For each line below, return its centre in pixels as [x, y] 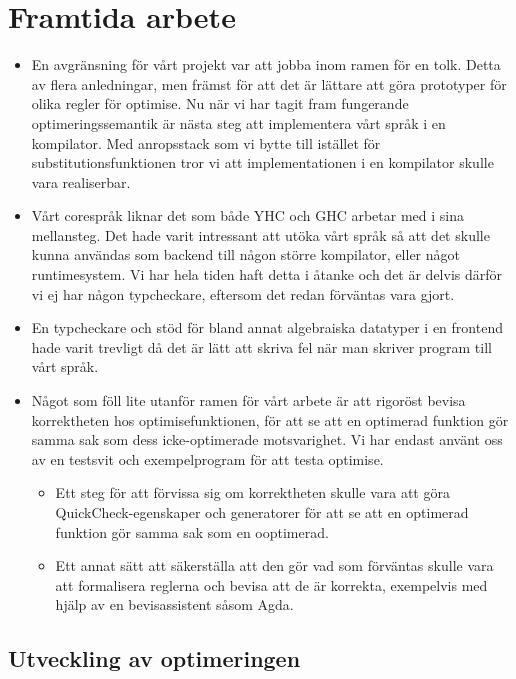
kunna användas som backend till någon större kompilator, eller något [245, 254]
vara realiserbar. [81, 181]
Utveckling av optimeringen [154, 658]
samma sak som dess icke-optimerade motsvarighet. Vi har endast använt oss [267, 439]
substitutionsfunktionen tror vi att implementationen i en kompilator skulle [262, 162]
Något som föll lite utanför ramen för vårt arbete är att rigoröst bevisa [248, 400]
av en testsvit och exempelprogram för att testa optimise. [207, 458]
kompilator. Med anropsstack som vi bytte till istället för [206, 142]
